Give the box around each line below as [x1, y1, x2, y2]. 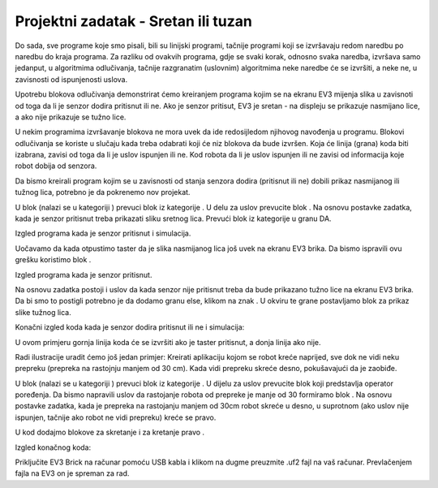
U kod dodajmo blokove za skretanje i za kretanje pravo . [15, 427, 205, 438]
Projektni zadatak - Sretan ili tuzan [15, 12, 253, 30]
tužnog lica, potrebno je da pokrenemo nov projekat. [15, 188, 191, 197]
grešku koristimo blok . [15, 255, 92, 265]
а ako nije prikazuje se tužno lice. [15, 112, 127, 122]
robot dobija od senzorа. [15, 161, 97, 171]
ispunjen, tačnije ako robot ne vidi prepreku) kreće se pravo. [15, 412, 217, 422]
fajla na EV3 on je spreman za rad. [15, 469, 130, 478]
